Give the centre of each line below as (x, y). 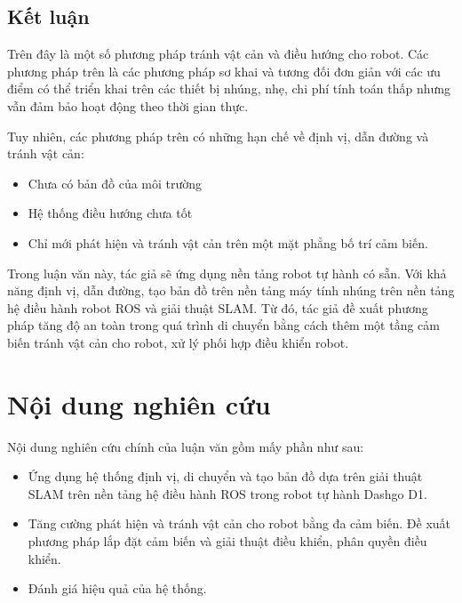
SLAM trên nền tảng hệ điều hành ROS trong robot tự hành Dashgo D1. (227, 493)
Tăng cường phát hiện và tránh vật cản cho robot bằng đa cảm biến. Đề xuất (239, 523)
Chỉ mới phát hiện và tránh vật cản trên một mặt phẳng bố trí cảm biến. (228, 242)
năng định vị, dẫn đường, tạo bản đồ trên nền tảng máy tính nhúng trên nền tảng (231, 290)
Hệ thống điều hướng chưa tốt (110, 213)
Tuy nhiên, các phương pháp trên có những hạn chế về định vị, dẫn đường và (218, 136)
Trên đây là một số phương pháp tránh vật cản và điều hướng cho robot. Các (218, 54)
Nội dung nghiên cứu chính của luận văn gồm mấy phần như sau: (186, 446)
